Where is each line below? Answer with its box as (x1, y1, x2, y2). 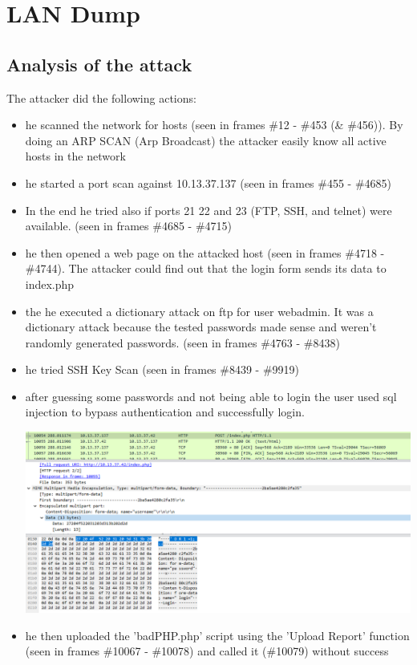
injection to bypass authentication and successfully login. (25, 403, 305, 420)
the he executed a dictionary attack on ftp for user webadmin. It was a (25, 302, 374, 319)
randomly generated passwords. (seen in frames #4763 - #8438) (25, 334, 340, 351)
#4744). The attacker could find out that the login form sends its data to (25, 260, 387, 277)
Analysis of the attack (6, 51, 192, 76)
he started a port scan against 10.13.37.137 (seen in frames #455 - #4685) (25, 174, 392, 191)
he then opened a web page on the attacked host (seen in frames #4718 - (25, 244, 385, 261)
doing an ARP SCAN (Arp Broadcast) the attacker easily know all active (25, 132, 387, 148)
